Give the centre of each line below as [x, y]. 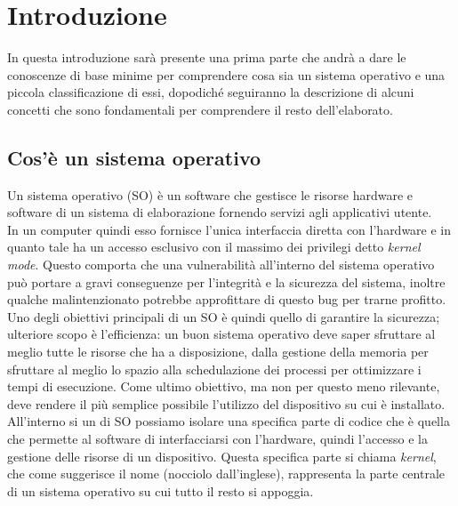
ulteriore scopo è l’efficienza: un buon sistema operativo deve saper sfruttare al [221, 334]
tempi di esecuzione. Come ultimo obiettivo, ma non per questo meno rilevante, [224, 386]
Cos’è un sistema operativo [134, 157]
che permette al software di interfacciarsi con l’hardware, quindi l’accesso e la [218, 439]
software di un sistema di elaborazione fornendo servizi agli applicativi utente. [220, 212]
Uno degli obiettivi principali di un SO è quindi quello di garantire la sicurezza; [224, 316]
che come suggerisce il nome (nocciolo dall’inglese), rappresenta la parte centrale [226, 474]
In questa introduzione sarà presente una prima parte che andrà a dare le [207, 57]
